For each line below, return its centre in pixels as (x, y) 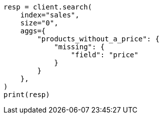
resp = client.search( (48, 7)
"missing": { (79, 47)
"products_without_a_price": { (98, 39)
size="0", (39, 23)
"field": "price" (104, 55)
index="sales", (50, 15)
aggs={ (33, 31)
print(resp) (27, 95)
